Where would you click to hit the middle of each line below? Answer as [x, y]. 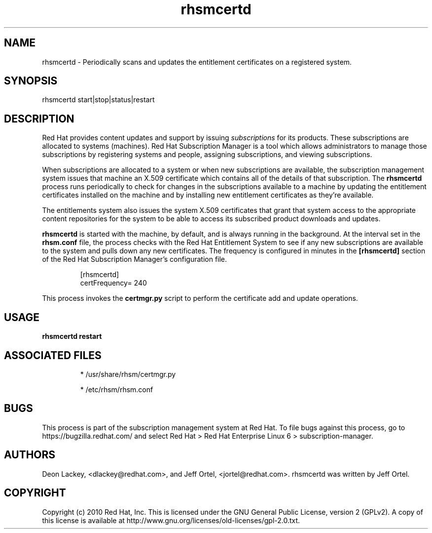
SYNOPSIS [31, 81]
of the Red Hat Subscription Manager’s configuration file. [135, 259]
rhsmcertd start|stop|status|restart [98, 100]
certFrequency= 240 [113, 283]
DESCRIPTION [39, 119]
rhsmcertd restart [72, 336]
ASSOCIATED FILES [53, 355]
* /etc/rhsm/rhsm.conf [117, 389]
